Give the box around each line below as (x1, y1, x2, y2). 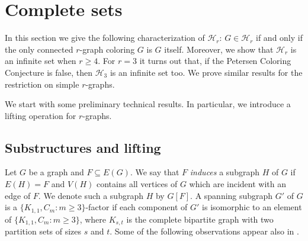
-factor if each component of (85, 201, 188, 213)
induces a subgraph (190, 166, 259, 178)
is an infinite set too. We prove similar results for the (110, 66, 303, 78)
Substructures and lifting (5, 138, 161, 156)
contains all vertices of (96, 178, 178, 190)
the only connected (5, 43, 73, 55)
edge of (5, 189, 31, 201)
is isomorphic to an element (202, 201, 302, 213)
